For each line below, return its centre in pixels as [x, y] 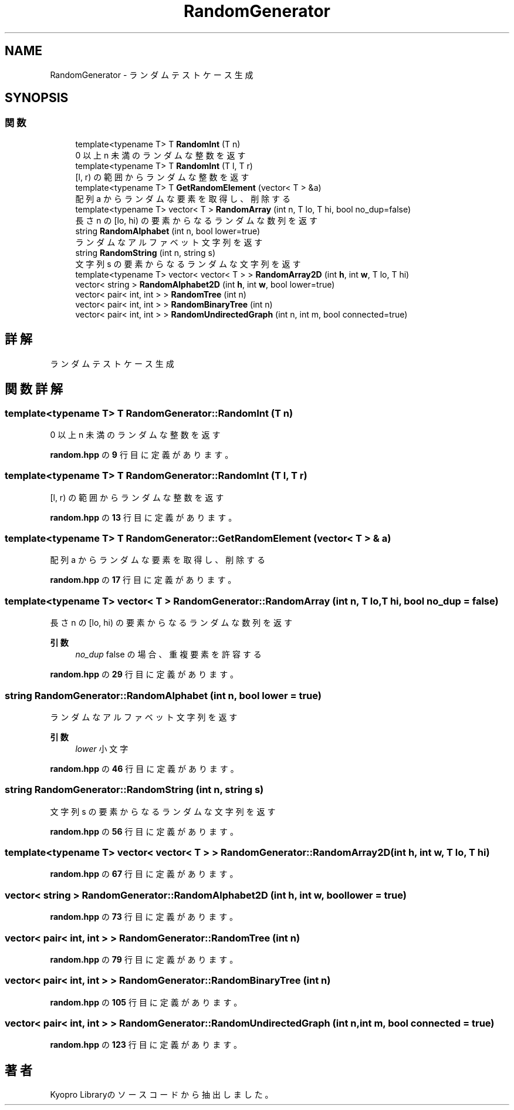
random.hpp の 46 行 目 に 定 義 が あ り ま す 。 [144, 768]
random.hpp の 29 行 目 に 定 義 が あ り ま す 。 [144, 674]
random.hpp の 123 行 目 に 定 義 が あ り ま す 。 [146, 1045]
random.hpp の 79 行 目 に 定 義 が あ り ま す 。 [144, 959]
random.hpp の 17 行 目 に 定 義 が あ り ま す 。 [143, 580]
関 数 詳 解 [34, 389]
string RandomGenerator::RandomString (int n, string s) [134, 790]
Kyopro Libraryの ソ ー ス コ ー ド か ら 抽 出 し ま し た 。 [162, 1095]
